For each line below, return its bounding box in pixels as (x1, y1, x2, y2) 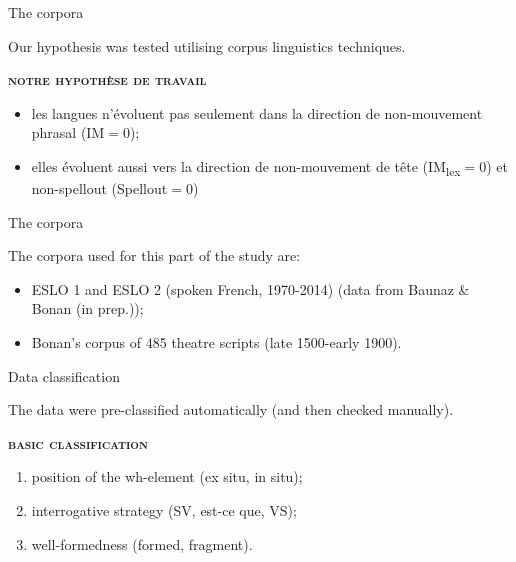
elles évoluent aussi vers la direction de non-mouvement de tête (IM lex (31, 155, 461, 179)
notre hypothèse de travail (8, 69, 207, 90)
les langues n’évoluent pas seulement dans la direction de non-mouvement (31, 102, 483, 123)
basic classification (8, 432, 148, 453)
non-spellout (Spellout (31, 178, 168, 199)
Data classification (8, 365, 120, 386)
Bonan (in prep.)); (31, 298, 144, 319)
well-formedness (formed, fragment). (31, 533, 253, 554)
